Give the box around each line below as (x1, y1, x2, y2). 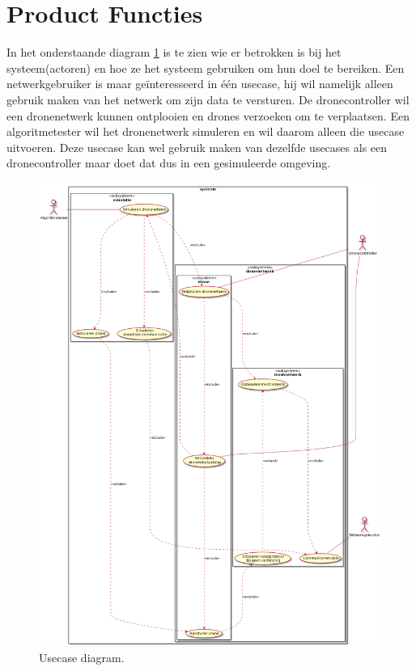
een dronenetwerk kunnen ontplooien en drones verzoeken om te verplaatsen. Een (6, 107, 410, 124)
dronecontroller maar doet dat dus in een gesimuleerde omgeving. (6, 154, 331, 171)
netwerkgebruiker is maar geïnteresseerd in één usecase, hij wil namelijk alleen (6, 75, 393, 92)
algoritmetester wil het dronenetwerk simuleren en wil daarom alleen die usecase (6, 123, 405, 140)
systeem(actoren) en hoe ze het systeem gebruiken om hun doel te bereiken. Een (6, 59, 405, 76)
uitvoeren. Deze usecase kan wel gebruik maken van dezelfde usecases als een (6, 138, 388, 155)
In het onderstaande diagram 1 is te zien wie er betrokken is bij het (6, 44, 342, 61)
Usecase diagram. (39, 649, 125, 666)
